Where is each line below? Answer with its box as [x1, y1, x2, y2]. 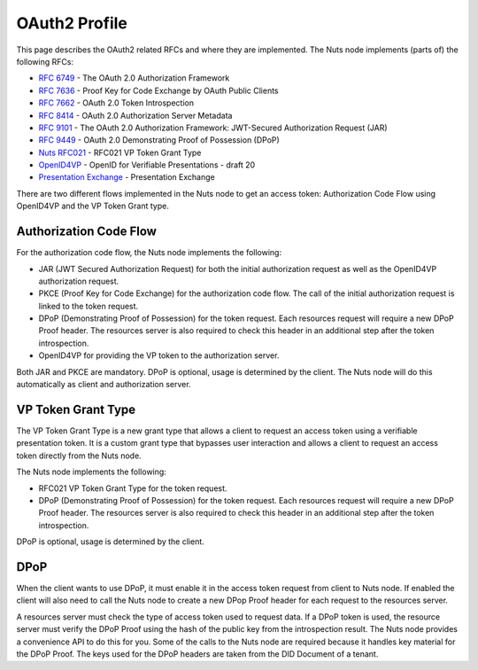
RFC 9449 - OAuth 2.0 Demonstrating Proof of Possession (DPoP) [38, 135, 281, 145]
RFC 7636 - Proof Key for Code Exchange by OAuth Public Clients [38, 85, 279, 96]
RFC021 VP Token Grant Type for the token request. [38, 483, 227, 494]
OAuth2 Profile [16, 13, 128, 33]
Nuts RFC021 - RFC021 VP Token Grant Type [38, 147, 202, 158]
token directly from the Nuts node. [16, 450, 142, 461]
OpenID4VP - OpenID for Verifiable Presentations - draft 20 [38, 160, 256, 170]
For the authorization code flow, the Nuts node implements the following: [16, 247, 282, 258]
